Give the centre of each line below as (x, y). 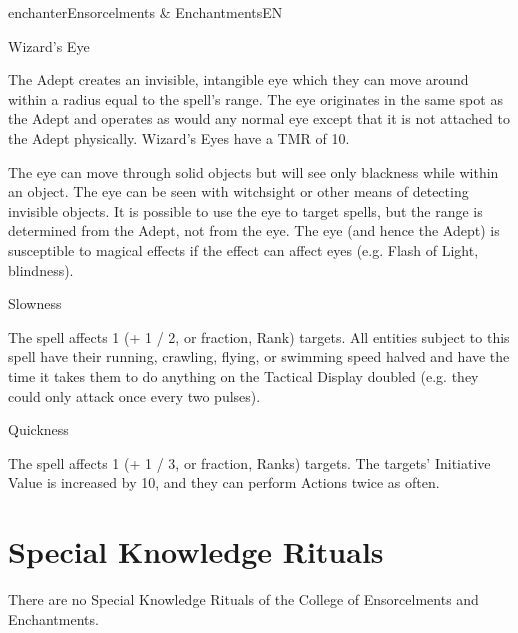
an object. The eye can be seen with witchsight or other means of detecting (238, 191)
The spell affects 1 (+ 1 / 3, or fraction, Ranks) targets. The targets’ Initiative (249, 462)
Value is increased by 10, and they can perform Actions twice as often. (224, 482)
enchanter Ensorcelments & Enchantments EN (145, 12)
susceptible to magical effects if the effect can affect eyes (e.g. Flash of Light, (243, 249)
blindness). (41, 269)
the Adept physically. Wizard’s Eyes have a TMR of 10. (179, 137)
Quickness (38, 429)
